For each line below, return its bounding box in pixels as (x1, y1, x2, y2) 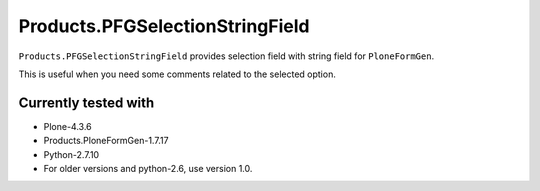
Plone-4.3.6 (43, 120, 92, 132)
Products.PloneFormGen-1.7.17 (43, 135, 169, 147)
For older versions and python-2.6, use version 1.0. (43, 163, 253, 175)
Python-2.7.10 (43, 148, 100, 160)
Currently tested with (18, 94, 155, 111)
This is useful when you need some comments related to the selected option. (18, 68, 337, 80)
